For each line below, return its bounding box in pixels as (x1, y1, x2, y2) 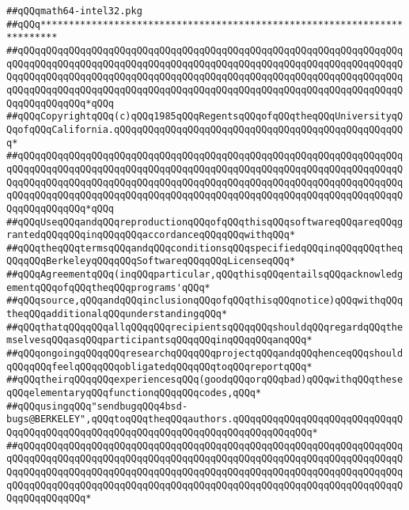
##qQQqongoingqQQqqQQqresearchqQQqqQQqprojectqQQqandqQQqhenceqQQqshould (6, 348, 403, 360)
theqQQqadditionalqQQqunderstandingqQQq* (6, 308, 228, 320)
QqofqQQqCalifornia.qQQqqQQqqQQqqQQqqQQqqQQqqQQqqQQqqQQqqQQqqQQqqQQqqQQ (6, 123, 403, 135)
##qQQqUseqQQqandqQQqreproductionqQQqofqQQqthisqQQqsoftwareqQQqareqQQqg (6, 216, 403, 228)
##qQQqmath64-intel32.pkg (6, 6, 142, 17)
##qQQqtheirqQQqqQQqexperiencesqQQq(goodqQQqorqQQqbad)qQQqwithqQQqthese (6, 374, 403, 386)
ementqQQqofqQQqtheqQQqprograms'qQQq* (6, 281, 210, 293)
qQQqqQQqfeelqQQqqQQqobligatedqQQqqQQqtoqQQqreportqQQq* (6, 361, 312, 372)
